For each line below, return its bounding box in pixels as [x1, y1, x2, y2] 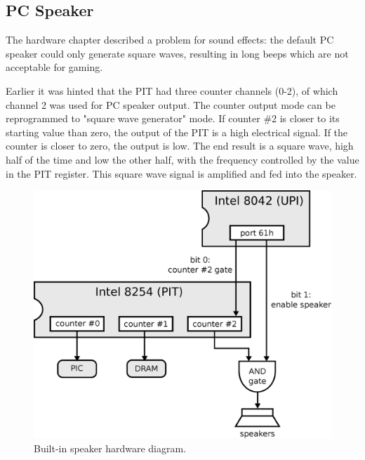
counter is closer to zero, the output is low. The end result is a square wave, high [6, 138, 354, 153]
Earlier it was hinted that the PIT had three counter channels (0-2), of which [6, 83, 338, 98]
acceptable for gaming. [6, 60, 103, 74]
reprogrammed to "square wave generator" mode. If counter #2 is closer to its [6, 111, 340, 126]
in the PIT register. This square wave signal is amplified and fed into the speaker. [6, 166, 357, 180]
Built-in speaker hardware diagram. [34, 440, 187, 455]
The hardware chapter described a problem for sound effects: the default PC [6, 32, 334, 47]
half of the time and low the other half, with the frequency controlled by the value [6, 152, 359, 166]
